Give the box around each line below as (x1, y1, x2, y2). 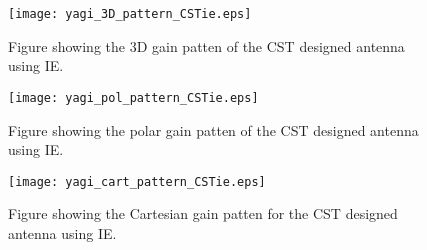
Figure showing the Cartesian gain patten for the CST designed (8, 203, 398, 224)
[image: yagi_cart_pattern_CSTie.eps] (8, 174, 266, 189)
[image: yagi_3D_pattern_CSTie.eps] (8, 7, 252, 21)
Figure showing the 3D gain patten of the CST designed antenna (8, 35, 405, 56)
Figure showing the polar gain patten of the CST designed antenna (8, 119, 419, 140)
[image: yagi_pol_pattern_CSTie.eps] (8, 90, 259, 105)
